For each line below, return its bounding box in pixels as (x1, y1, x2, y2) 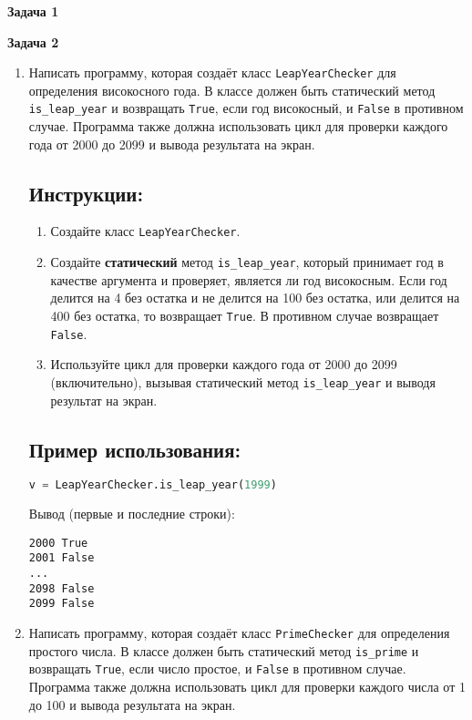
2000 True (28, 536, 88, 550)
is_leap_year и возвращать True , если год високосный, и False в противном (28, 98, 464, 118)
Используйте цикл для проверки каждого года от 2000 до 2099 (50, 355, 397, 374)
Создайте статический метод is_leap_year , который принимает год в (50, 252, 444, 272)
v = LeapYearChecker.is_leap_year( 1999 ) (28, 478, 277, 492)
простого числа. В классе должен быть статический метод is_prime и (28, 641, 419, 660)
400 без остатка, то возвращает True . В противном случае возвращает (50, 305, 439, 324)
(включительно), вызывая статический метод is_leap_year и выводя (50, 372, 436, 391)
